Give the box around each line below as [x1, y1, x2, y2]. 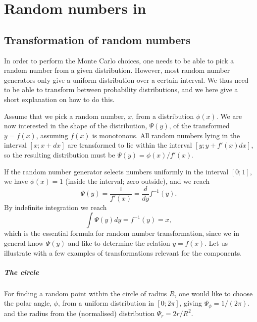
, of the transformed [169, 120, 230, 131]
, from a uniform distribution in [58, 298, 154, 308]
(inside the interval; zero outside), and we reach [65, 176, 210, 186]
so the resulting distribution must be [4, 149, 115, 160]
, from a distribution [132, 110, 194, 121]
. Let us [205, 237, 228, 248]
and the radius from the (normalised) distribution [4, 308, 155, 318]
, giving [179, 298, 203, 308]
